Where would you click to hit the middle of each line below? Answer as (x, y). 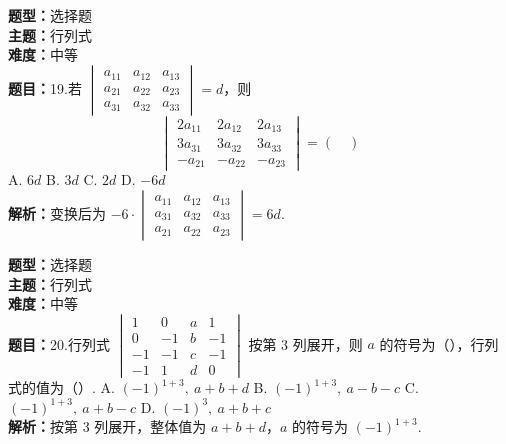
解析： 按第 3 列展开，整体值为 (107, 426)
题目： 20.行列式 (59, 343)
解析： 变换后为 (57, 213)
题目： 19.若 (45, 87)
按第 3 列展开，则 (305, 343)
